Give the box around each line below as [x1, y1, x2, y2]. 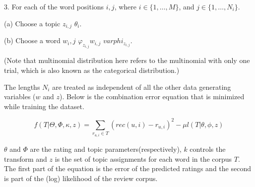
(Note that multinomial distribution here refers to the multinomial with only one [4, 55, 250, 65]
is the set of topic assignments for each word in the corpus [55, 153, 232, 164]
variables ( [4, 91, 36, 102]
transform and [4, 153, 47, 164]
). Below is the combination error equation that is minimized [59, 91, 245, 102]
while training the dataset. [4, 101, 84, 111]
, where [114, 1, 136, 11]
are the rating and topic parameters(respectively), [30, 143, 182, 154]
